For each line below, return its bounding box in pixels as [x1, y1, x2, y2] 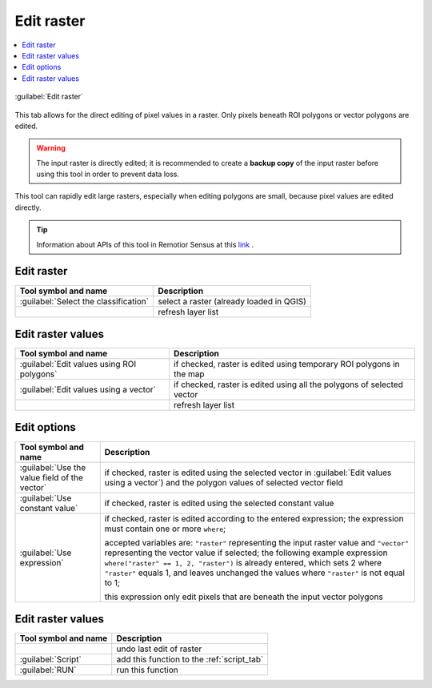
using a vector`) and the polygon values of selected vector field [104, 477, 343, 488]
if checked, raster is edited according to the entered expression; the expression [104, 513, 404, 524]
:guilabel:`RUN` [19, 665, 77, 676]
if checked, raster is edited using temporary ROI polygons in [173, 359, 400, 370]
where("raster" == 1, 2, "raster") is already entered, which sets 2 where [104, 557, 382, 568]
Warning [36, 143, 66, 153]
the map [173, 368, 205, 380]
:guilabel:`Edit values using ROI [19, 359, 137, 370]
